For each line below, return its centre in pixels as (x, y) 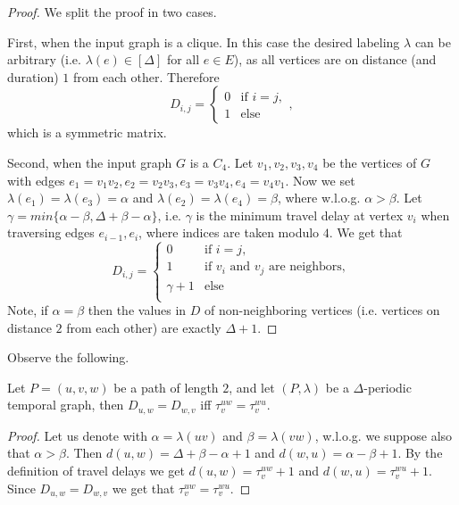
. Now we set (320, 180)
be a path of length (166, 387)
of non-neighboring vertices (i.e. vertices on (322, 310)
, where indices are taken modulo (229, 232)
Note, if (28, 310)
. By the (420, 453)
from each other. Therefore (146, 76)
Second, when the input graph (90, 162)
